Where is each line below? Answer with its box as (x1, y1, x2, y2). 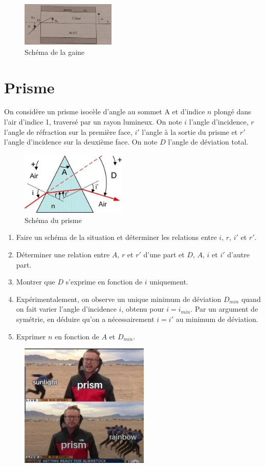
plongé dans (214, 106, 251, 117)
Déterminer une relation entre (16, 249, 110, 259)
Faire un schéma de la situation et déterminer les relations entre (16, 232, 217, 242)
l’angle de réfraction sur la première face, (4, 126, 132, 137)
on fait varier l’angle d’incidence (16, 303, 117, 314)
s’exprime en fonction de (65, 276, 143, 287)
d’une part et (143, 249, 185, 259)
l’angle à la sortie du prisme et (142, 126, 238, 137)
